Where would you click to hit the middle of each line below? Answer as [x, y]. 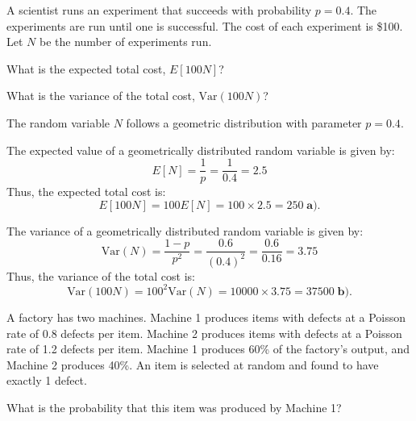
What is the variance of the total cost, [101, 96]
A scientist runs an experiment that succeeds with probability [159, 10]
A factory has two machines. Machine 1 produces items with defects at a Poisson [206, 317]
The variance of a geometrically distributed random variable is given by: [185, 230]
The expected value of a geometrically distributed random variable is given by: [201, 150]
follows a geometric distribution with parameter [244, 122]
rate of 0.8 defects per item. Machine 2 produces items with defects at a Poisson [204, 333]
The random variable [58, 122]
